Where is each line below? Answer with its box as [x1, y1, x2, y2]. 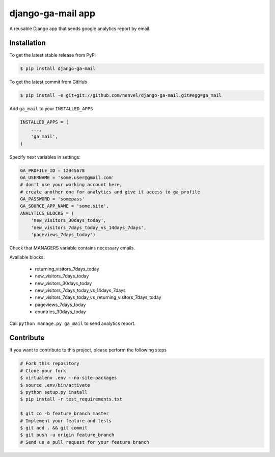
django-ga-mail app [9, 8, 96, 19]
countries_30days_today [35, 309, 86, 315]
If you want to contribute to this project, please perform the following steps [9, 347, 167, 353]
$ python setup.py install [20, 389, 88, 395]
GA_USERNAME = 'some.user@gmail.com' [20, 174, 115, 181]
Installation [9, 39, 46, 47]
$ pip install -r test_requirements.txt [20, 396, 122, 402]
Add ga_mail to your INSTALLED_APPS [9, 106, 93, 112]
